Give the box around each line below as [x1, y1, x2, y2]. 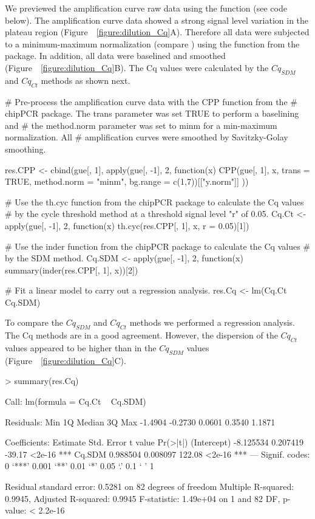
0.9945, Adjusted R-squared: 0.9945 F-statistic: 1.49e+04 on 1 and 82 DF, [5, 492, 280, 504]
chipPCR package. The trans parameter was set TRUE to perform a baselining [5, 107, 299, 120]
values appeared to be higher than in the [5, 342, 157, 354]
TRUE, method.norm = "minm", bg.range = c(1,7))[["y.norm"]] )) [5, 175, 249, 188]
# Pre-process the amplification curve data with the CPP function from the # [5, 95, 297, 108]
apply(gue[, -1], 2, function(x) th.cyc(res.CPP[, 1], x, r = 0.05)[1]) [5, 219, 249, 232]
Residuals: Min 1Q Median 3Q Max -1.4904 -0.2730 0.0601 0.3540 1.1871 [5, 415, 276, 428]
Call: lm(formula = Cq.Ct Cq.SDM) [5, 395, 146, 408]
